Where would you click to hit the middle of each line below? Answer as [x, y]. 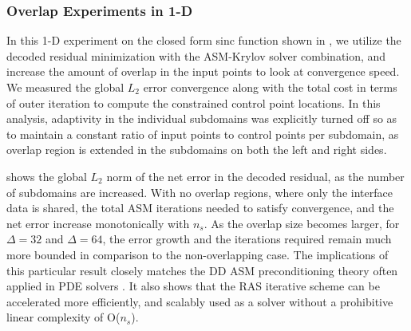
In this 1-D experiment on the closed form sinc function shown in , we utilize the [204, 40]
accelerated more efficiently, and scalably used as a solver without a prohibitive [200, 301]
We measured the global [65, 87]
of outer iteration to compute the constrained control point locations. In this [194, 102]
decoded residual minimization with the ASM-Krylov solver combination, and [196, 55]
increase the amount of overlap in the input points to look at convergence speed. [203, 71]
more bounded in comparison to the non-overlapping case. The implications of [198, 254]
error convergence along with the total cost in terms [270, 87]
